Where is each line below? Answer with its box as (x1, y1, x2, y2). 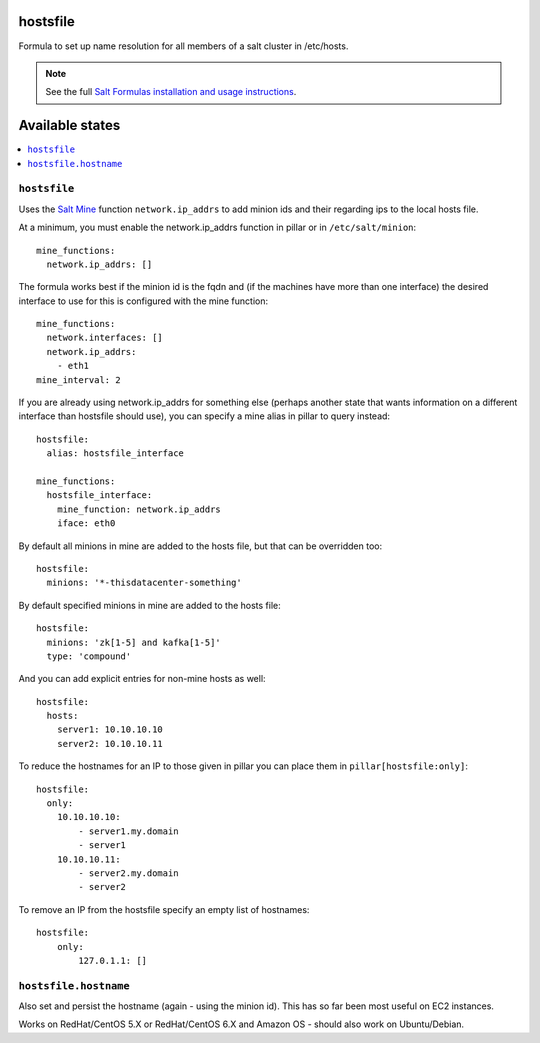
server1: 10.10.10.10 (56, 724, 164, 735)
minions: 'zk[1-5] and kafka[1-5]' (46, 636, 222, 648)
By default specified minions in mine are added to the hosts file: (18, 599, 282, 611)
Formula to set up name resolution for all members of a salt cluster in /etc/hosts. (18, 40, 349, 52)
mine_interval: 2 (36, 374, 121, 385)
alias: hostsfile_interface (46, 448, 185, 459)
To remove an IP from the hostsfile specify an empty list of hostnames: (18, 903, 310, 915)
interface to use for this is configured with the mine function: (18, 295, 269, 307)
